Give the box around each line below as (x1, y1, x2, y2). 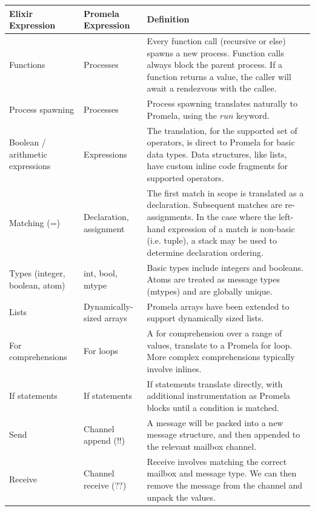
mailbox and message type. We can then (147, 467, 297, 479)
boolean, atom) (9, 279, 65, 292)
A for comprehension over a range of (147, 327, 282, 339)
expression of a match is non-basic (168, 222, 295, 235)
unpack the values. (147, 490, 216, 503)
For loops (84, 344, 118, 357)
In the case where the (196, 210, 276, 222)
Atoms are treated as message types (147, 273, 280, 286)
